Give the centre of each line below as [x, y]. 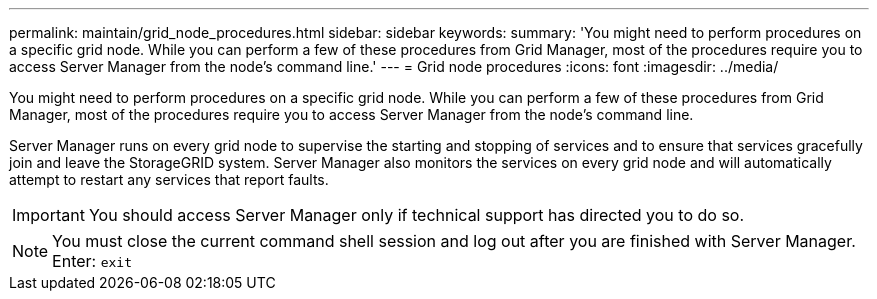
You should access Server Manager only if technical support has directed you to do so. [416, 215]
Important [48, 215]
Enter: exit [92, 261]
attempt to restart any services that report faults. [169, 179]
